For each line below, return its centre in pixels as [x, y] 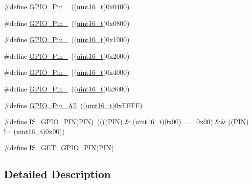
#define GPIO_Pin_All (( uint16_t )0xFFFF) [73, 105]
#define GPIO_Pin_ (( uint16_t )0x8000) [67, 88]
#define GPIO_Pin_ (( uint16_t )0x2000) [67, 56]
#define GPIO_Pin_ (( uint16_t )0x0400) [67, 6]
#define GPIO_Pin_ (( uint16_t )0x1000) [67, 39]
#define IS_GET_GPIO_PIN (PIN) [59, 148]
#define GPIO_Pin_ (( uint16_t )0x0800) [67, 23]
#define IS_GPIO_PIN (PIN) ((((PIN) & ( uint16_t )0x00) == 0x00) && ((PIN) [126, 122]
